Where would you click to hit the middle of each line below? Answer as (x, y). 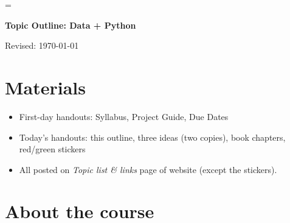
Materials (46, 87)
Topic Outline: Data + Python (71, 25)
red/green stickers (52, 149)
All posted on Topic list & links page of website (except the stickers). (148, 169)
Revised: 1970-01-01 (42, 45)
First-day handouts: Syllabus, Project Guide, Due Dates (124, 116)
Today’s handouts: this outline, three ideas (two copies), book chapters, (152, 137)
